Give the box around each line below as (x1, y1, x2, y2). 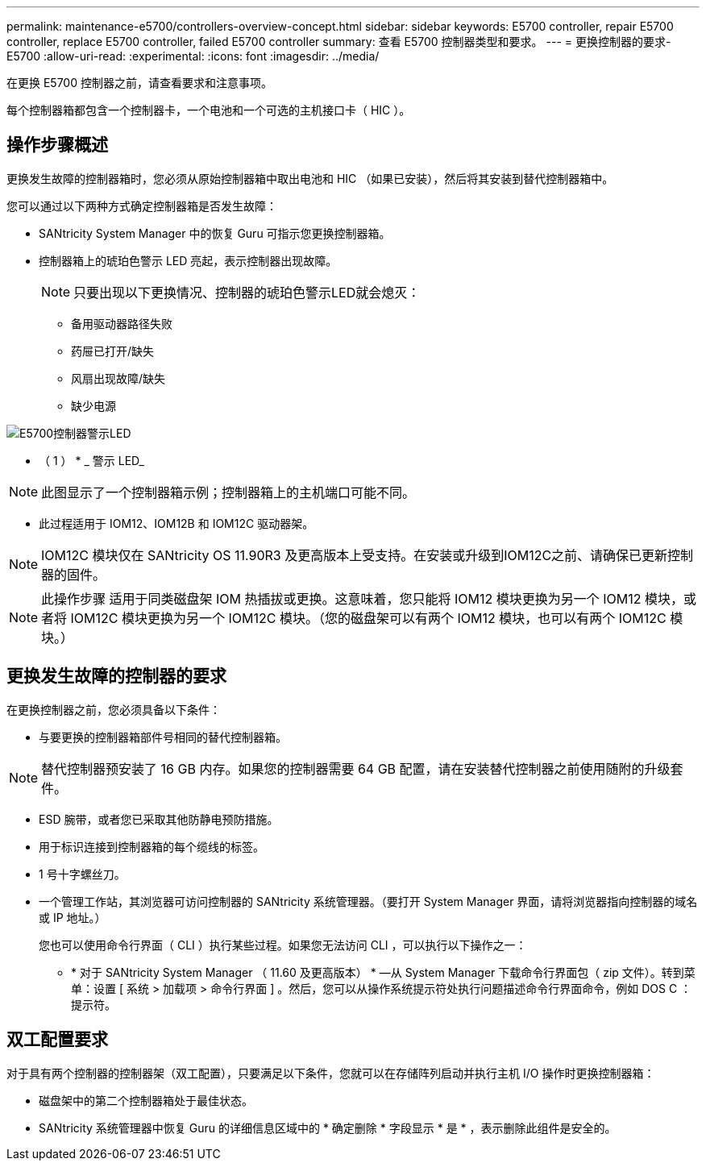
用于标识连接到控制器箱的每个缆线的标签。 (39, 839, 264, 853)
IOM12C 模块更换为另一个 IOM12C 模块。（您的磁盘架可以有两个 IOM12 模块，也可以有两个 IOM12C (70, 609, 667, 626)
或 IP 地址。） (39, 910, 106, 924)
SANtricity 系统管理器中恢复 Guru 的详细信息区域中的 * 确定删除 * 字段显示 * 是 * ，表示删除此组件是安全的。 (39, 1120, 617, 1135)
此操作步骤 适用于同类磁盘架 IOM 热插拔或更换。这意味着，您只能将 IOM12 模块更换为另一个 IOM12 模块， (41, 590, 684, 607)
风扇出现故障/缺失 (71, 371, 166, 385)
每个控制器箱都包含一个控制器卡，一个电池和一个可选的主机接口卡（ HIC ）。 (6, 103, 411, 117)
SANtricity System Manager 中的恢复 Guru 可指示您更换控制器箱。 (39, 226, 391, 240)
